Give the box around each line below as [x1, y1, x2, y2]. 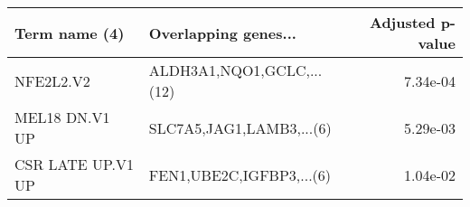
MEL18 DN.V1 [14, 107, 110, 127]
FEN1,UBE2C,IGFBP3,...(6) [148, 164, 332, 185]
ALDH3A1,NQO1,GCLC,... [148, 60, 323, 80]
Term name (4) [14, 22, 125, 43]
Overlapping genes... [148, 22, 296, 43]
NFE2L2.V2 [14, 70, 90, 91]
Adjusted [369, 12, 436, 33]
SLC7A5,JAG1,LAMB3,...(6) [148, 117, 332, 138]
